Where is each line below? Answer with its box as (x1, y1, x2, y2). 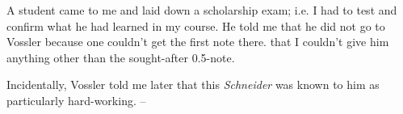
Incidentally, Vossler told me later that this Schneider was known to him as (6, 76, 380, 93)
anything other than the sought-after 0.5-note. (6, 49, 235, 65)
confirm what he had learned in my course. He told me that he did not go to (6, 17, 385, 34)
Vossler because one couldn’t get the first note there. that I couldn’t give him (6, 33, 389, 50)
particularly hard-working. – (6, 91, 146, 108)
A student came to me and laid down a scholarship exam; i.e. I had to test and (6, 2, 397, 18)
